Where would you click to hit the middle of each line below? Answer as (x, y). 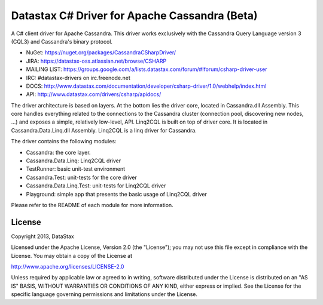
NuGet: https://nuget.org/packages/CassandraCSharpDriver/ (101, 53)
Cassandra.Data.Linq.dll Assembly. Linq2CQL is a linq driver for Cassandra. (104, 130)
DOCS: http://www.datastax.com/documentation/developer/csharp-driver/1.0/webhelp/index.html (146, 86)
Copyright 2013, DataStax (42, 236)
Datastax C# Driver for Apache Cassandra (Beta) (134, 16)
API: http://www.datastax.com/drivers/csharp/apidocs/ (94, 94)
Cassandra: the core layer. (58, 152)
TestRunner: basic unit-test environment (76, 169)
